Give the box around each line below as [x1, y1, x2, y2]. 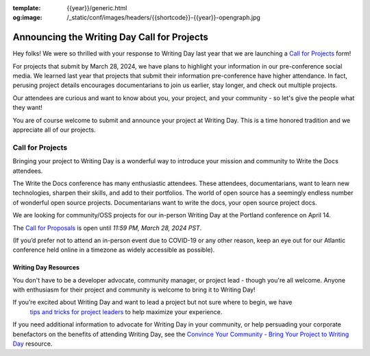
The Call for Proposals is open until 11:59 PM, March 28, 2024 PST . [12, 224, 202, 232]
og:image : [12, 14, 42, 22]
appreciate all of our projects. [12, 126, 96, 134]
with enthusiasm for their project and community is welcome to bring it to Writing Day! [12, 285, 256, 294]
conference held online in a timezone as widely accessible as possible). [12, 246, 215, 254]
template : [12, 4, 41, 12]
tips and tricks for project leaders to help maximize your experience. [29, 307, 223, 316]
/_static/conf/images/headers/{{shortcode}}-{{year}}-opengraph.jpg [66, 14, 260, 22]
